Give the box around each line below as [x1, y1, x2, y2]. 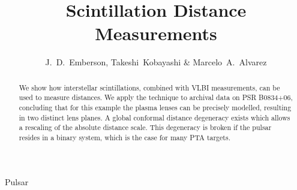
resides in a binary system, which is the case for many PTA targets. [19, 132, 230, 142]
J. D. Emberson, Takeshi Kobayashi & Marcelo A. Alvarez [45, 56, 267, 68]
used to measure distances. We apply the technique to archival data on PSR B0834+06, [19, 92, 293, 102]
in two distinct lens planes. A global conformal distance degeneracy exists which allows [19, 112, 290, 122]
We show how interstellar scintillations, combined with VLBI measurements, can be [19, 82, 280, 92]
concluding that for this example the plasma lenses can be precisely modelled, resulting [19, 102, 292, 113]
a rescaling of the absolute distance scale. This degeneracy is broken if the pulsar [19, 122, 272, 132]
